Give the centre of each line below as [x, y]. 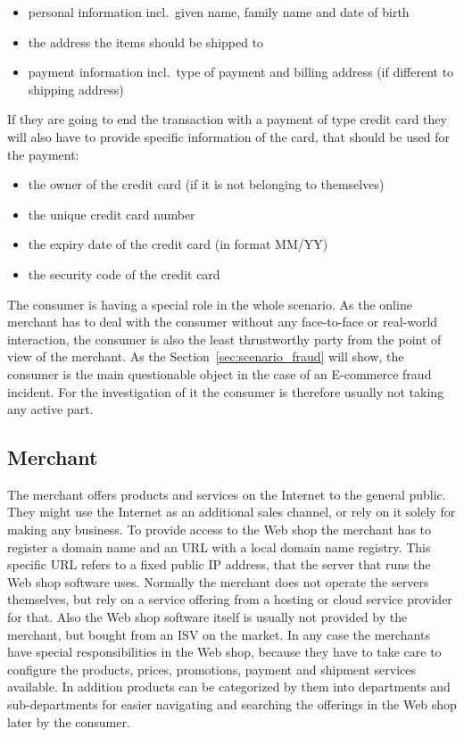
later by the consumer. [69, 721]
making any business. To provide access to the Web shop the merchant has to [220, 530]
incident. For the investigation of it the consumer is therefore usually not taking [226, 391]
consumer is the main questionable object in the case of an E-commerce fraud [220, 373]
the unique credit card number [112, 214]
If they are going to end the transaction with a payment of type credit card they [227, 119]
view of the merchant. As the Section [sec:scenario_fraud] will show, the [206, 356]
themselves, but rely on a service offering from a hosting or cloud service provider [230, 599]
